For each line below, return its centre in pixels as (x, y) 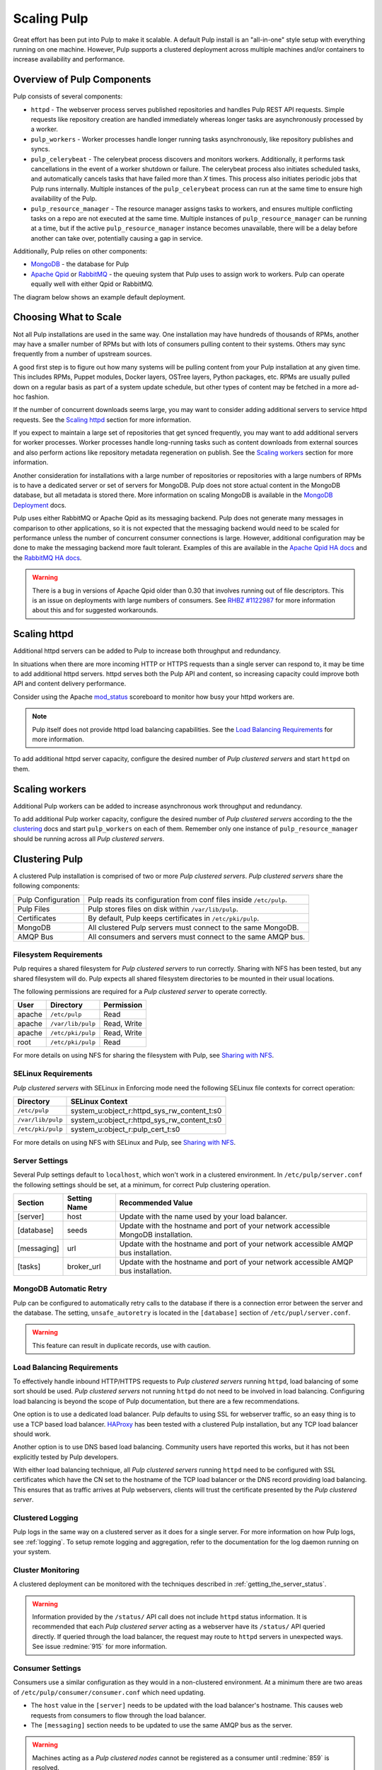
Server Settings (41, 1160)
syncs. (40, 149)
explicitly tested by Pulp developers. (66, 1457)
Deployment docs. (40, 505)
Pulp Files (34, 908)
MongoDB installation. (156, 1234)
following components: (46, 886)
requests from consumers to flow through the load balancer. (118, 1715)
